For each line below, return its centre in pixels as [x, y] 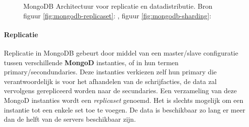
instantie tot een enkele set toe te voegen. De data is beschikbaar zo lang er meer [125, 109]
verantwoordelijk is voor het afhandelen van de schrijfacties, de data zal [110, 81]
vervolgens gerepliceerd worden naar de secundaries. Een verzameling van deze [120, 91]
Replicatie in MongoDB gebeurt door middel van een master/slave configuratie [121, 52]
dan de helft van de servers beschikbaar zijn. [70, 119]
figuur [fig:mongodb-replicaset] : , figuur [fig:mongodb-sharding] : [117, 15]
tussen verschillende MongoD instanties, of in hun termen [91, 62]
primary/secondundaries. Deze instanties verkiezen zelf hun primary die [110, 72]
